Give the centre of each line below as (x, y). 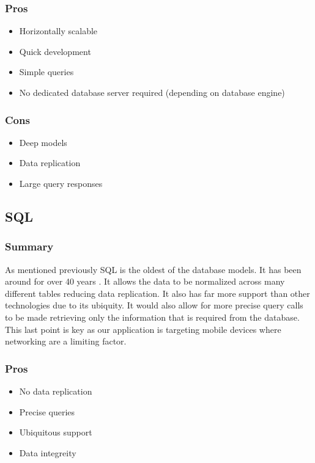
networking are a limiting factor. (66, 341)
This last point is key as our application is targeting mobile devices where (143, 329)
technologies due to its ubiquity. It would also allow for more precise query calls (154, 305)
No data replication (56, 391)
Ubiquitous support (56, 432)
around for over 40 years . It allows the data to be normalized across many (145, 281)
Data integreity (48, 452)
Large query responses (61, 183)
